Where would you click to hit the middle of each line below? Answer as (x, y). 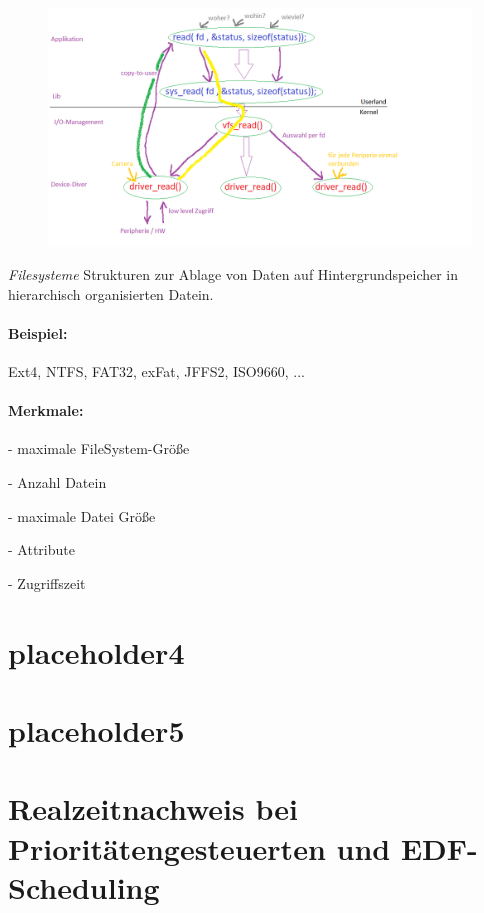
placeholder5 (96, 730)
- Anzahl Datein (57, 482)
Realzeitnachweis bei (153, 808)
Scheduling (84, 886)
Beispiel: (38, 332)
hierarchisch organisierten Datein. (111, 293)
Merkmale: (46, 410)
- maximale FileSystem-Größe (99, 448)
